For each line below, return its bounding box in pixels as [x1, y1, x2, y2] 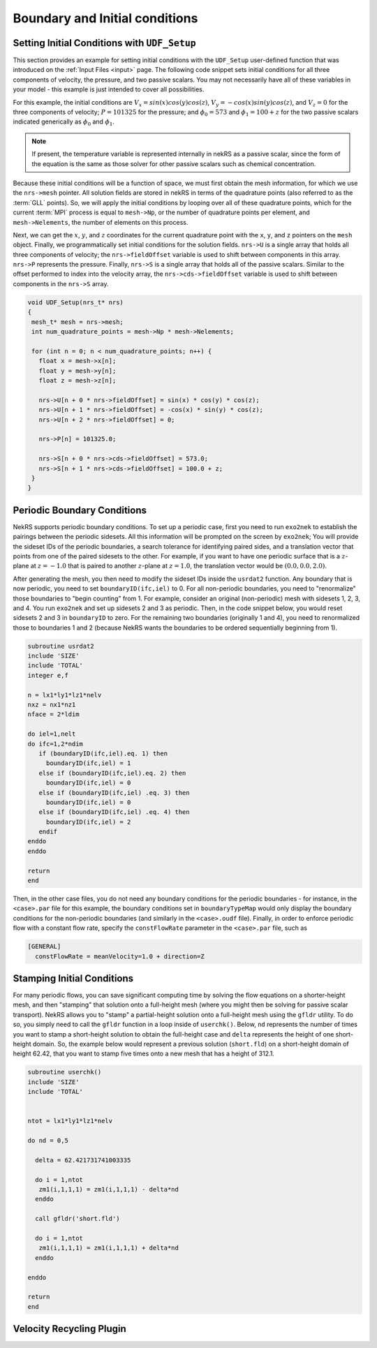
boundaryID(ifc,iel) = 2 [45, 817, 131, 826]
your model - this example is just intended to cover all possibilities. [13, 85, 205, 94]
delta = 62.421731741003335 [35, 1156, 131, 1164]
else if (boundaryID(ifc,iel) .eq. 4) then [38, 808, 190, 816]
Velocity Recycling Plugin [13, 1323, 127, 1335]
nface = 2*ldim [27, 711, 80, 718]
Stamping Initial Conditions [13, 972, 134, 984]
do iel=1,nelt [27, 730, 76, 738]
